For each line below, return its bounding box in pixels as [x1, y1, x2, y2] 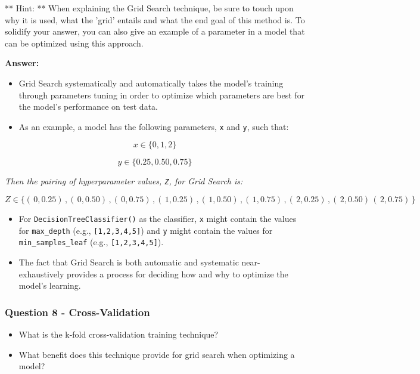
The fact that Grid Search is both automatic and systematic [18, 256, 239, 268]
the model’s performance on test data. [18, 100, 158, 113]
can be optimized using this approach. [5, 36, 144, 49]
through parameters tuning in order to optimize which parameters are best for [18, 88, 305, 101]
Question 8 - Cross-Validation [5, 304, 150, 319]
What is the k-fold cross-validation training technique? [18, 328, 219, 341]
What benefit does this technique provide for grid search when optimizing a [18, 348, 295, 360]
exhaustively [18, 267, 64, 280]
